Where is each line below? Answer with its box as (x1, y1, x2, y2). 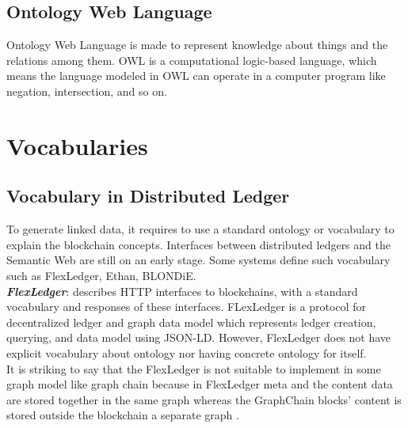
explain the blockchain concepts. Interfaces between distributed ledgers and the (6, 236, 391, 252)
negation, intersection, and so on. (6, 82, 167, 99)
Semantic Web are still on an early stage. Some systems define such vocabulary (6, 252, 391, 268)
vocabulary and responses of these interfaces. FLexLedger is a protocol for (6, 298, 366, 315)
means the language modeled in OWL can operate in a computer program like (6, 67, 386, 84)
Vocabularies (6, 129, 148, 161)
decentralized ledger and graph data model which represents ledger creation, (6, 313, 376, 330)
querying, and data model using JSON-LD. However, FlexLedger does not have (6, 329, 391, 346)
